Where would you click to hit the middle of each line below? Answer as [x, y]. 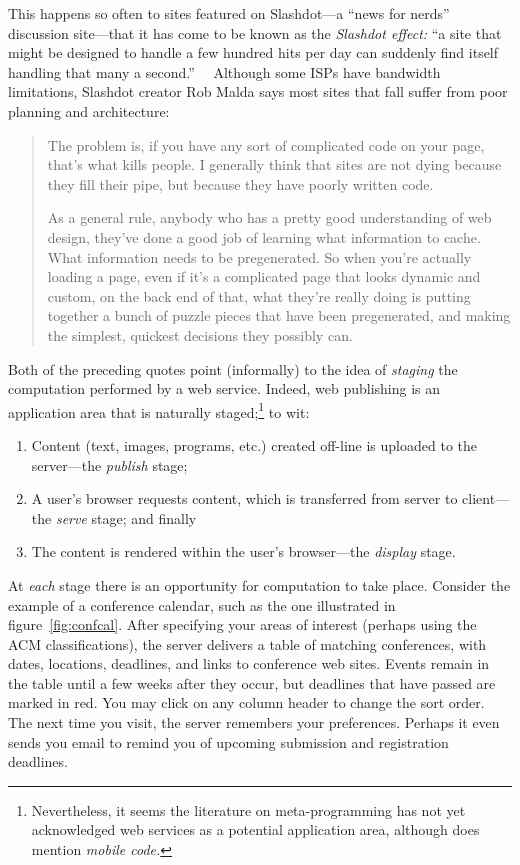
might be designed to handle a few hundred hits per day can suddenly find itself [253, 52]
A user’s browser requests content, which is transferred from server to [244, 498]
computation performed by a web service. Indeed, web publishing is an [224, 388]
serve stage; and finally [126, 517]
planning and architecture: [89, 110]
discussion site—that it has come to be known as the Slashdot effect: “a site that [255, 32]
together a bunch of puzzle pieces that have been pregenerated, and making [279, 315]
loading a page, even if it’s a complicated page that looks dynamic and [264, 276]
